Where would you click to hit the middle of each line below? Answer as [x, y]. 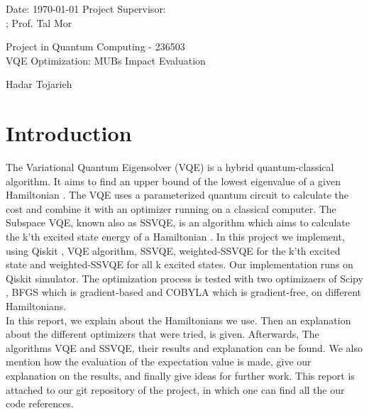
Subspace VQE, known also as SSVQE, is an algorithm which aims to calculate [178, 222]
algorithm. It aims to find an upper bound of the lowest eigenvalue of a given [173, 181]
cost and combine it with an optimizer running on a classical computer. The [171, 208]
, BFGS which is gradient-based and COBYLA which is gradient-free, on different [183, 292]
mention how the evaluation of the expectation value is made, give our [159, 362]
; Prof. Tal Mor [39, 22]
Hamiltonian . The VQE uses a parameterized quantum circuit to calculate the [177, 195]
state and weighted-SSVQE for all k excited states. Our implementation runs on [180, 264]
